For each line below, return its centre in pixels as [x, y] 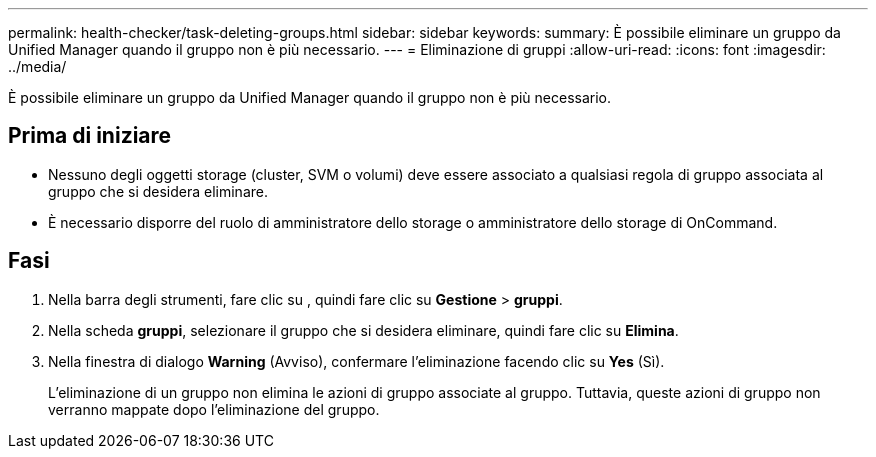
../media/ [37, 66]
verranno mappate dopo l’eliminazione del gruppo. [214, 409]
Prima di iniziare [90, 136]
